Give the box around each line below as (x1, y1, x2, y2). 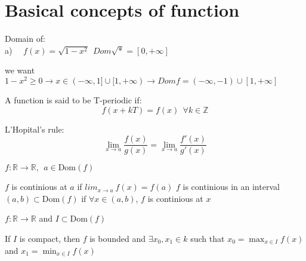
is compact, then (19, 232, 81, 245)
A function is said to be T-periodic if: (5, 93, 142, 106)
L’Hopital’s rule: (5, 122, 64, 135)
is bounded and (89, 232, 146, 245)
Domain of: (5, 32, 45, 45)
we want (5, 64, 35, 76)
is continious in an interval (183, 180, 280, 193)
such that (190, 232, 225, 245)
